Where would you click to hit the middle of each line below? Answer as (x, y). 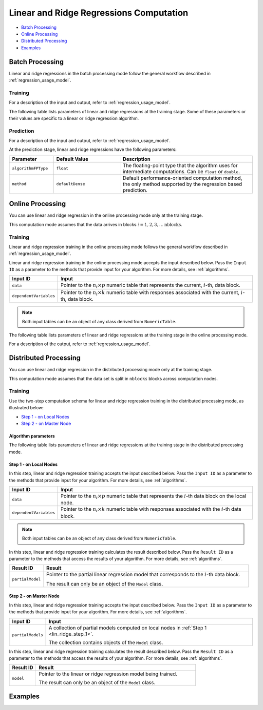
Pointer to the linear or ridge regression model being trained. (108, 674)
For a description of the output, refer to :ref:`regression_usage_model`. (80, 344)
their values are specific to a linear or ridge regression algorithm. (74, 118)
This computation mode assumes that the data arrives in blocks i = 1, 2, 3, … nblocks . (96, 224)
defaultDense (71, 184)
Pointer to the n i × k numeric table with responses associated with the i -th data (151, 510)
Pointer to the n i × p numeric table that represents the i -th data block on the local (153, 496)
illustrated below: (26, 408)
